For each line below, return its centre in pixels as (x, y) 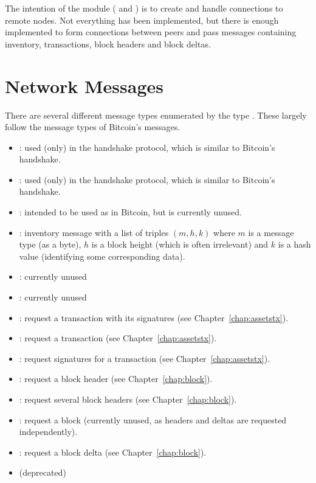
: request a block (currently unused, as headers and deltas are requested (153, 419)
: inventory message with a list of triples (94, 232)
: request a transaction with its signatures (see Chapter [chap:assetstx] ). (154, 317)
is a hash (294, 244)
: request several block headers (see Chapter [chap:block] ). (128, 399)
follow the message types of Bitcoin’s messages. (93, 127)
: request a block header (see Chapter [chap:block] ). (116, 379)
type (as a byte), (50, 244)
